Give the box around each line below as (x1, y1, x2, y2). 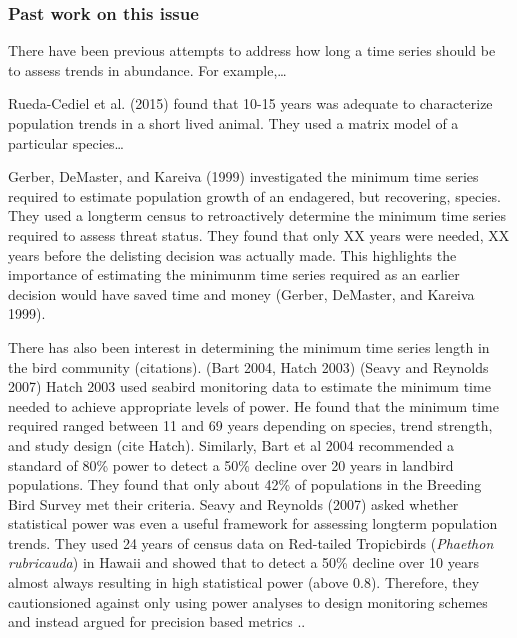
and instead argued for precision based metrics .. (8, 611, 306, 632)
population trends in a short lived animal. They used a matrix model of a (8, 113, 459, 133)
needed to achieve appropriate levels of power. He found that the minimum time (8, 395, 499, 416)
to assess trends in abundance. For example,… (8, 59, 287, 80)
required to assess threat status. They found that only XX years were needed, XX (8, 224, 510, 245)
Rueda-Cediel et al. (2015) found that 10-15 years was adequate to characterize (8, 93, 493, 114)
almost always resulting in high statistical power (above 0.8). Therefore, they (8, 572, 480, 593)
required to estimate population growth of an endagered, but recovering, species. (8, 185, 501, 206)
